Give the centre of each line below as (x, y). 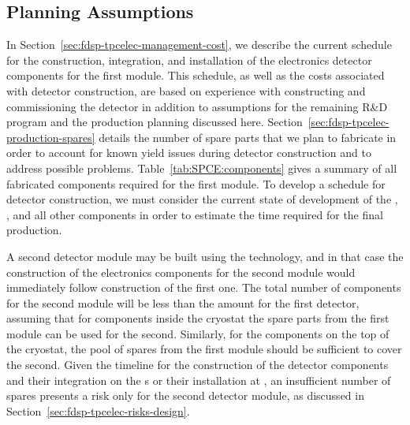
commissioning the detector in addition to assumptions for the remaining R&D (197, 106)
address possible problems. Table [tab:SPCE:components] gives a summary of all (202, 168)
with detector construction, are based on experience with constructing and (186, 90)
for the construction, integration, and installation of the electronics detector (189, 60)
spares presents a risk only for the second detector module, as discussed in (185, 395)
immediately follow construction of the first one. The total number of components (204, 287)
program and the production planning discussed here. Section (155, 122)
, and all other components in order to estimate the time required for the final (195, 214)
